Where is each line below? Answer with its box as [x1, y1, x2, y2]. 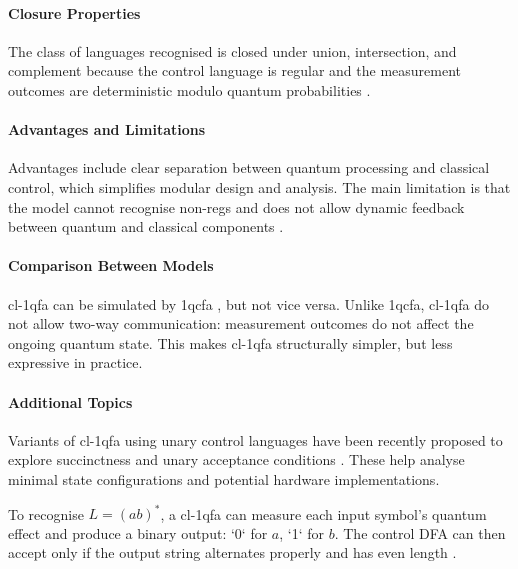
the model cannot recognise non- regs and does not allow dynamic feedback [8, 196, 465, 217]
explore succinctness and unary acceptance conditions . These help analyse [8, 449, 465, 470]
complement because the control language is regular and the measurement [8, 60, 462, 81]
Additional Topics [8, 391, 133, 412]
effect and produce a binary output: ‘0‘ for [8, 522, 268, 543]
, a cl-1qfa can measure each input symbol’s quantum [160, 503, 487, 523]
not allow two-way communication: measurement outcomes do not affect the [8, 313, 474, 334]
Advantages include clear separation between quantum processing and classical [8, 157, 490, 178]
